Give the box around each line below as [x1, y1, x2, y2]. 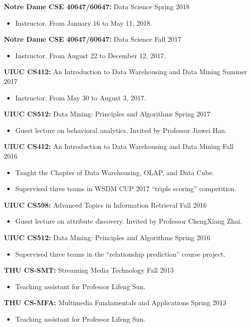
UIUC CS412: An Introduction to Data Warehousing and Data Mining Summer [4, 66, 247, 77]
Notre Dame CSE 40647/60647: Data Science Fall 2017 [4, 34, 182, 44]
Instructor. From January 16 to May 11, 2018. [15, 17, 152, 28]
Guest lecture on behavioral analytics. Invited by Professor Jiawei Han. [15, 125, 227, 135]
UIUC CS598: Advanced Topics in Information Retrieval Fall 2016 [4, 199, 207, 210]
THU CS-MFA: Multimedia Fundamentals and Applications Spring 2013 [4, 297, 226, 308]
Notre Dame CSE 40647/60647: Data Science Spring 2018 [4, 1, 190, 11]
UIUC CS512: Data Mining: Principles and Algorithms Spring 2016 [4, 232, 210, 242]
